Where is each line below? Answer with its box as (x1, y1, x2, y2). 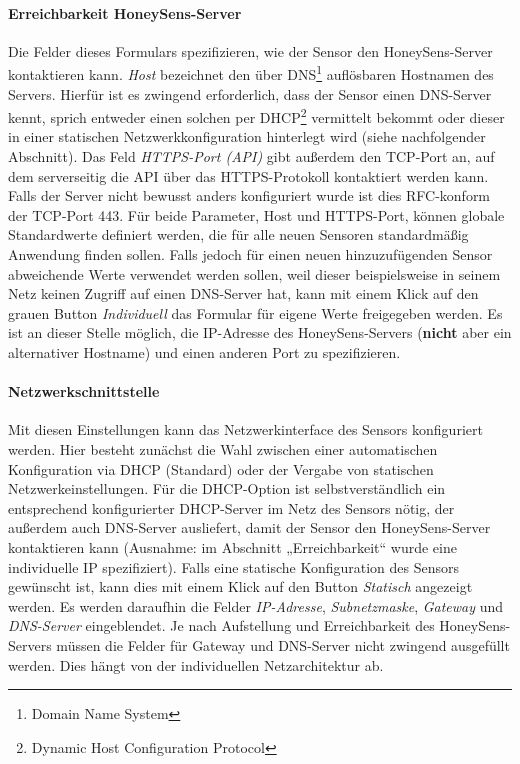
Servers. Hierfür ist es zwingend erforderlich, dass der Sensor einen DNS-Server (8, 83, 492, 104)
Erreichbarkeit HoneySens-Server (8, 2, 242, 23)
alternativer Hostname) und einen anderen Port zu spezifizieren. (8, 342, 401, 363)
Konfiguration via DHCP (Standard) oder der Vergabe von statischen (8, 458, 434, 479)
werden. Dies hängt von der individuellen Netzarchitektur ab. (8, 654, 384, 675)
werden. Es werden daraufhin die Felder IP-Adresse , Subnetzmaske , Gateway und (8, 595, 504, 616)
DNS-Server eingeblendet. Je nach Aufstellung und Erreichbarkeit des (8, 615, 435, 636)
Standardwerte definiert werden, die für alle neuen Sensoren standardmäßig (8, 224, 469, 245)
